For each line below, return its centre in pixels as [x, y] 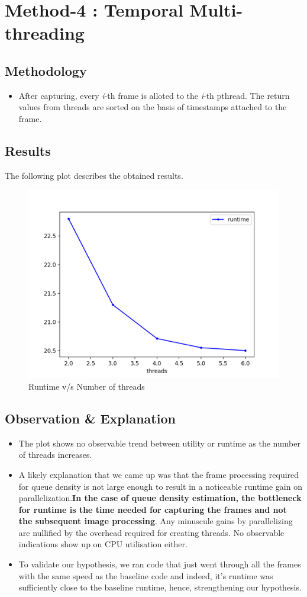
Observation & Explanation [90, 418]
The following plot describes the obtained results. [94, 175]
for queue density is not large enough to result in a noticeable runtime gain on [160, 486]
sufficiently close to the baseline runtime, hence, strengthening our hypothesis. [160, 587]
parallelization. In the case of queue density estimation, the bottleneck [160, 498]
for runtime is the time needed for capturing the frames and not [153, 509]
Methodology [46, 70]
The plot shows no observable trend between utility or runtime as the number [159, 443]
